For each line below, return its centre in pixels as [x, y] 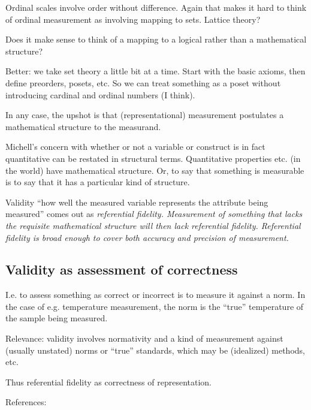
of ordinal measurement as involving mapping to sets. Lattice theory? [133, 19]
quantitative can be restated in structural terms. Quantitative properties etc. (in [153, 158]
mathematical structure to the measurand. [83, 126]
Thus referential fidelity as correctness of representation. [108, 382]
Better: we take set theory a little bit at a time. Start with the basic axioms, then [155, 71]
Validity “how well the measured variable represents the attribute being [137, 202]
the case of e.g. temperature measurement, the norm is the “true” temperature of [155, 306]
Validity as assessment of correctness [122, 269]
